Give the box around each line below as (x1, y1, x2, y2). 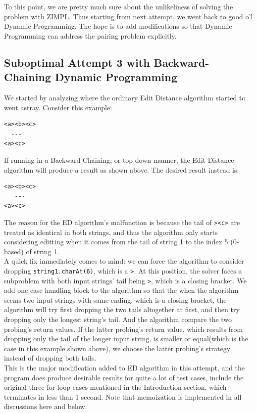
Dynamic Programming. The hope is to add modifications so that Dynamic (4, 21, 232, 31)
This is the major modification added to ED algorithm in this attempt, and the (4, 363, 245, 372)
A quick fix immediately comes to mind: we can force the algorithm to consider (4, 256, 244, 266)
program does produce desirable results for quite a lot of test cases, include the (4, 372, 244, 382)
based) (4, 246, 24, 256)
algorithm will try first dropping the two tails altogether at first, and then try (4, 304, 240, 315)
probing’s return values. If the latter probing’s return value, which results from (4, 323, 243, 334)
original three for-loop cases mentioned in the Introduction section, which (4, 382, 227, 392)
